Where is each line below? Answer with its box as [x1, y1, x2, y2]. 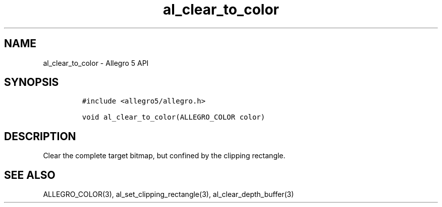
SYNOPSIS [4, 76, 59, 89]
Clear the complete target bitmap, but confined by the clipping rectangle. [43, 151, 286, 160]
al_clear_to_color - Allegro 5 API [43, 58, 149, 67]
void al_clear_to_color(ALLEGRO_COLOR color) [82, 113, 265, 122]
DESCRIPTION [4, 130, 76, 143]
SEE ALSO [4, 168, 56, 181]
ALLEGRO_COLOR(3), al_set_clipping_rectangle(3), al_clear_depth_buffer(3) [43, 190, 294, 199]
